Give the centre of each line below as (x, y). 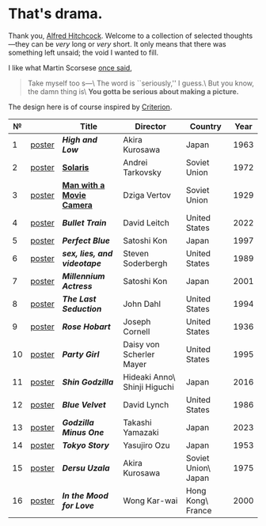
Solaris (76, 167)
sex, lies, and (87, 253)
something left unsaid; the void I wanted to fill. (84, 52)
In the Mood (85, 495)
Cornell (136, 331)
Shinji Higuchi (148, 387)
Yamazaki (141, 432)
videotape (82, 263)
